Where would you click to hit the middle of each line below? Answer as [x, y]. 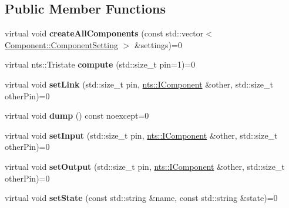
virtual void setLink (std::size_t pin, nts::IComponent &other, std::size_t [139, 84]
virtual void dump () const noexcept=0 [77, 115]
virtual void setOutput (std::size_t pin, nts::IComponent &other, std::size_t [145, 166]
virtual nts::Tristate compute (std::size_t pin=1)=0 [100, 64]
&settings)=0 [158, 44]
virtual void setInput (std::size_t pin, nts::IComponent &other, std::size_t [141, 135]
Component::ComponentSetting [61, 44]
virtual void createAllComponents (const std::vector [104, 33]
